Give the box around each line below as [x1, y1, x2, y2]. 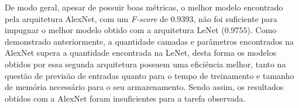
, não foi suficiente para [193, 12, 277, 24]
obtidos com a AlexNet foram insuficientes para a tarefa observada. [5, 92, 246, 104]
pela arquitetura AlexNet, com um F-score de [5, 12, 168, 24]
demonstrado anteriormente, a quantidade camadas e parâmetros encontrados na [5, 35, 294, 47]
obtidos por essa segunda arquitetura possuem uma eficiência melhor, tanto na [5, 57, 286, 70]
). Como [247, 24, 277, 36]
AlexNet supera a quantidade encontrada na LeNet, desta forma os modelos [5, 46, 277, 59]
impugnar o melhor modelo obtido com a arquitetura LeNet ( [5, 24, 225, 36]
